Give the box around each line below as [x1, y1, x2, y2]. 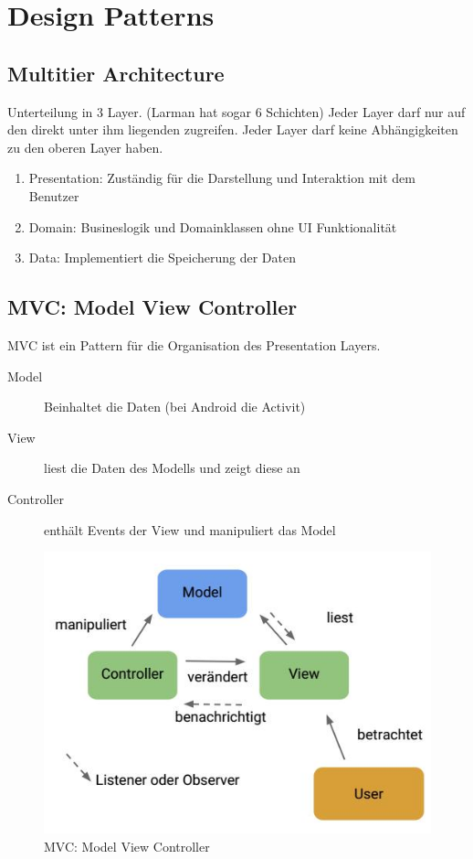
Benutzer [28, 186, 79, 205]
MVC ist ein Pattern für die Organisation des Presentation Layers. [7, 335, 381, 354]
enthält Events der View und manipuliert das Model [44, 520, 336, 539]
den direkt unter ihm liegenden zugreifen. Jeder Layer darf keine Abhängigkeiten [7, 120, 458, 139]
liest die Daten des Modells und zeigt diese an [44, 458, 300, 478]
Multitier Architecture [7, 59, 225, 87]
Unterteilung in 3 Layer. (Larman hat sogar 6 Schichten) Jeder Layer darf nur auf [7, 102, 466, 121]
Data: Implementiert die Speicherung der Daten [28, 248, 296, 267]
